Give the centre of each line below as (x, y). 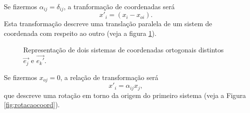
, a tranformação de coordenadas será (119, 6)
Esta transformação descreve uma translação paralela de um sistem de (108, 24)
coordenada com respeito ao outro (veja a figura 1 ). (80, 33)
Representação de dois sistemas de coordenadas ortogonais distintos (124, 49)
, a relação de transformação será (109, 77)
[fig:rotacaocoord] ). (32, 105)
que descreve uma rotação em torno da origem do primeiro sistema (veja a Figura (125, 95)
